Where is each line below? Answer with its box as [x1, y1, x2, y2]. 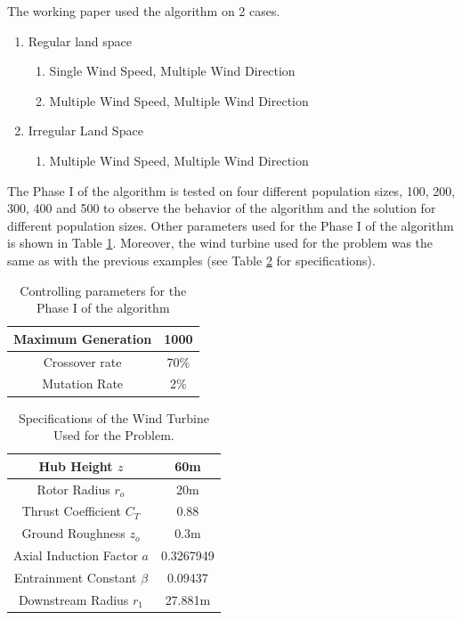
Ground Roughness [21, 524, 126, 542]
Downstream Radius [18, 590, 129, 608]
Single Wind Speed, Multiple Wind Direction [49, 61, 296, 80]
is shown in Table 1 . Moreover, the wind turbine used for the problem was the [7, 233, 434, 252]
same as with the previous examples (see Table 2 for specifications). [7, 250, 376, 269]
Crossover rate [43, 352, 122, 371]
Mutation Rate [42, 374, 124, 393]
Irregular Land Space [28, 121, 143, 140]
